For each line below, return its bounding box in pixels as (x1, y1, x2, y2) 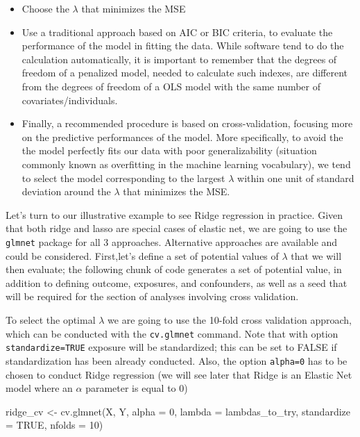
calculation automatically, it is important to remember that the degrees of (22, 51, 337, 66)
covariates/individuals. (22, 92, 118, 107)
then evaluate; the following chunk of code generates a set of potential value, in (6, 262, 342, 277)
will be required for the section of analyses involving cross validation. (6, 289, 299, 304)
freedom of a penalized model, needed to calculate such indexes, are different (22, 65, 348, 80)
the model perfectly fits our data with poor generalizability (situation (22, 143, 317, 158)
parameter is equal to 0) (85, 381, 188, 395)
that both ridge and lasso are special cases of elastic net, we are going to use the (6, 221, 348, 236)
